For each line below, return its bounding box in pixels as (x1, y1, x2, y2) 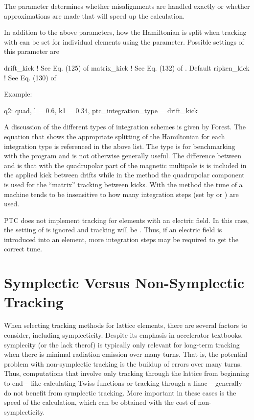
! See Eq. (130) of (4, 72, 56, 82)
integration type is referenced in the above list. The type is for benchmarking (4, 141, 235, 151)
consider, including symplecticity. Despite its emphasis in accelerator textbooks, (4, 329, 243, 340)
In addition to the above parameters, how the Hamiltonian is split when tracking (4, 27, 247, 37)
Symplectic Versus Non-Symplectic (4, 272, 245, 293)
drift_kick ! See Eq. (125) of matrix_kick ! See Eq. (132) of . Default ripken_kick (4, 62, 250, 73)
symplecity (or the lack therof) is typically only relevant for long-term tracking (4, 339, 240, 349)
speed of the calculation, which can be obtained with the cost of (4, 397, 196, 407)
